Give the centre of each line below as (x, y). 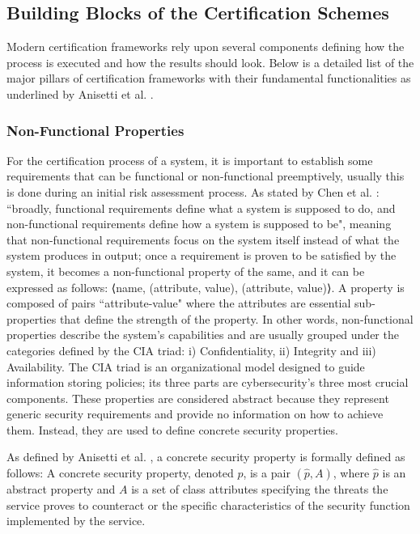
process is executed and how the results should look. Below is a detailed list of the (210, 62)
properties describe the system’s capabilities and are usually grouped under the (203, 335)
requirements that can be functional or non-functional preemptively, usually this (206, 176)
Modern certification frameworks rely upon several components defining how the (206, 47)
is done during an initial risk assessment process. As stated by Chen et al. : (193, 191)
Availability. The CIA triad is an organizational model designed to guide (186, 366)
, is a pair (267, 473)
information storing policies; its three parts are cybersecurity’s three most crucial (208, 382)
